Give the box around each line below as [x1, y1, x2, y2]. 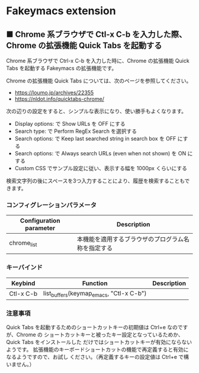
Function [82, 279, 108, 287]
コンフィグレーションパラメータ [6, 200, 97, 209]
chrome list [9, 238, 37, 248]
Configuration [20, 216, 60, 225]
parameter [25, 224, 56, 232]
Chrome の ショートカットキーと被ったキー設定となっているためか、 [16, 331, 184, 339]
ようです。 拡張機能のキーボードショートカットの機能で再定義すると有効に [6, 346, 189, 353]
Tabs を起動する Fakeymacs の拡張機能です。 [6, 65, 117, 72]
